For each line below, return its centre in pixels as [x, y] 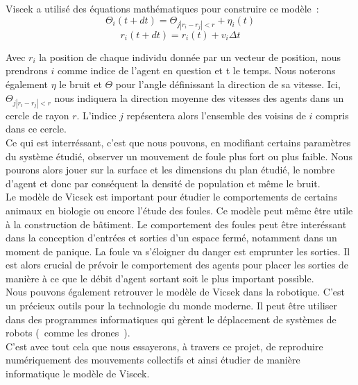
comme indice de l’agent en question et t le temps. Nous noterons [197, 70]
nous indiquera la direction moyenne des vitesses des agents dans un [199, 97]
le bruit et [80, 84]
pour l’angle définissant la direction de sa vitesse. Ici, [228, 84]
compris [332, 115]
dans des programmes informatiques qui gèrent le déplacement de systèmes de [171, 319]
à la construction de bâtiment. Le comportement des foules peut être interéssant [176, 224]
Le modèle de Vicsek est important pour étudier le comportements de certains [172, 197]
